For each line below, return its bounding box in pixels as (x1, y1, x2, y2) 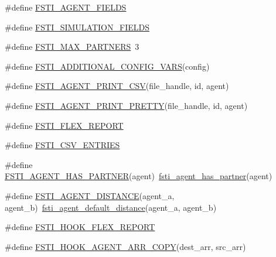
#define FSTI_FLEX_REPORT (5, 119, 124, 131)
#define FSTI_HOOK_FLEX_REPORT (5, 221, 155, 233)
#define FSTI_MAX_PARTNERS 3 (5, 40, 139, 53)
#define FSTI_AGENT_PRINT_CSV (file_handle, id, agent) (5, 80, 229, 92)
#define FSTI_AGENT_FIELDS (5, 1, 127, 13)
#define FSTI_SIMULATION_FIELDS (5, 20, 149, 33)
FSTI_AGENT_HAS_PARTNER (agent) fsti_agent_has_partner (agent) (5, 170, 272, 182)
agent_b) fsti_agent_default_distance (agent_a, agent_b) (5, 201, 217, 213)
